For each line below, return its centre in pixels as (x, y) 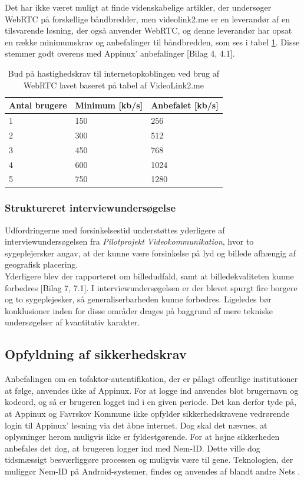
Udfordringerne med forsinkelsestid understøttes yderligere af (115, 230)
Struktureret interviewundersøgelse (90, 208)
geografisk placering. (42, 264)
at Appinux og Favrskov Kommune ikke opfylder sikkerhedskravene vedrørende (147, 414)
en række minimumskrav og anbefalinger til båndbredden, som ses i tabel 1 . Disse (152, 42)
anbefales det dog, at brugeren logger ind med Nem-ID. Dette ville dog (133, 448)
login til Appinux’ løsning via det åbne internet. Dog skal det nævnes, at (136, 425)
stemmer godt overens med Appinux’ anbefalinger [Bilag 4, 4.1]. (120, 53)
